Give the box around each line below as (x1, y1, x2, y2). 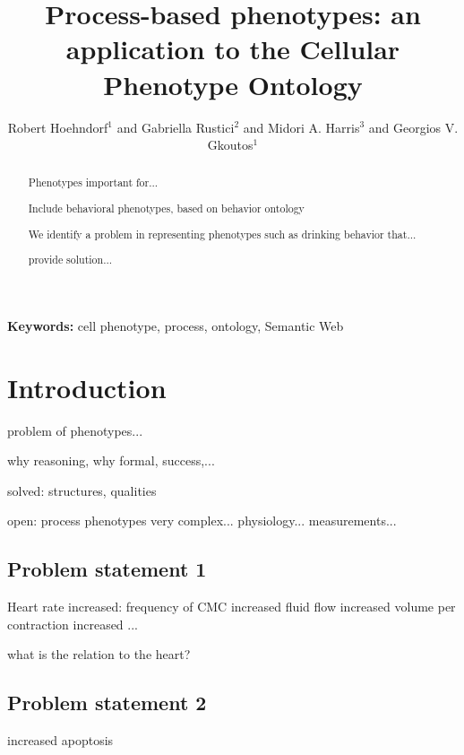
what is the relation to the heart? (7, 645, 191, 664)
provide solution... (28, 252, 113, 267)
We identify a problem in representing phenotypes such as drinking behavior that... (28, 226, 417, 241)
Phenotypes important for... (28, 175, 159, 190)
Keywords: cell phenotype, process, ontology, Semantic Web (7, 316, 344, 334)
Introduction (7, 369, 167, 405)
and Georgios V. (368, 117, 459, 136)
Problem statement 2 (7, 689, 207, 716)
